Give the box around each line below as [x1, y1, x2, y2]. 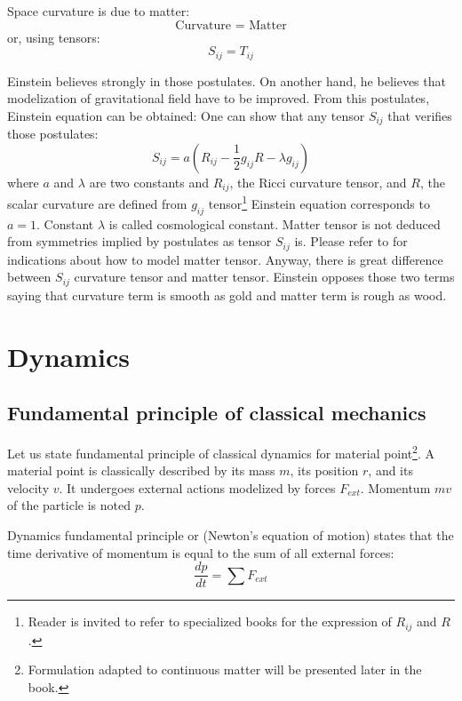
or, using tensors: [7, 28, 100, 46]
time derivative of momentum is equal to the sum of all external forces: [7, 543, 394, 562]
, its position [290, 461, 359, 480]
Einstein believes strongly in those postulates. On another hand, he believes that [7, 71, 446, 90]
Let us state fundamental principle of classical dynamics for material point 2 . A [7, 442, 434, 462]
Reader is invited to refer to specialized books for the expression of [28, 612, 392, 631]
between [7, 267, 52, 286]
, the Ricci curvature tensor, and [229, 172, 407, 191]
